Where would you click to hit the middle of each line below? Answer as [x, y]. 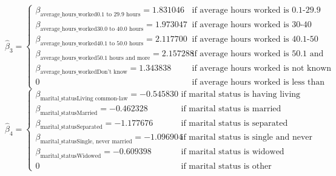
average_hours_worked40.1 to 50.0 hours [92, 43]
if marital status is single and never [247, 138]
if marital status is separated [234, 123]
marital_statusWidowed [71, 156]
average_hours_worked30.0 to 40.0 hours [92, 29]
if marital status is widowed [233, 152]
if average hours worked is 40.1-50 [255, 39]
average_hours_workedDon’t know [84, 72]
